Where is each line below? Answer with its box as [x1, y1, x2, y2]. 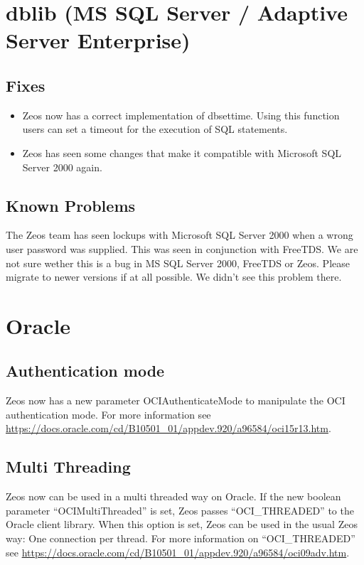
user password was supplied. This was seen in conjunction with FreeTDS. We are [6, 241, 358, 256]
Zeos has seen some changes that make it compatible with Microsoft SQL [22, 145, 342, 160]
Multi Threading [6, 456, 131, 478]
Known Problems [6, 194, 136, 216]
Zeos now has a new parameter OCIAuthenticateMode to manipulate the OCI [6, 393, 346, 408]
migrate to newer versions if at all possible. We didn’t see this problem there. [6, 269, 342, 284]
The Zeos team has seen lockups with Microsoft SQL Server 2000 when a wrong [6, 227, 353, 242]
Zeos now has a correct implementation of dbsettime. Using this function [22, 107, 340, 122]
